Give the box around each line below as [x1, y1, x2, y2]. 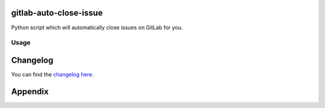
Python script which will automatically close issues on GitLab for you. [11, 24, 183, 31]
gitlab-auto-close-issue [11, 8, 103, 18]
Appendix [11, 87, 49, 97]
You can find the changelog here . [11, 70, 94, 78]
